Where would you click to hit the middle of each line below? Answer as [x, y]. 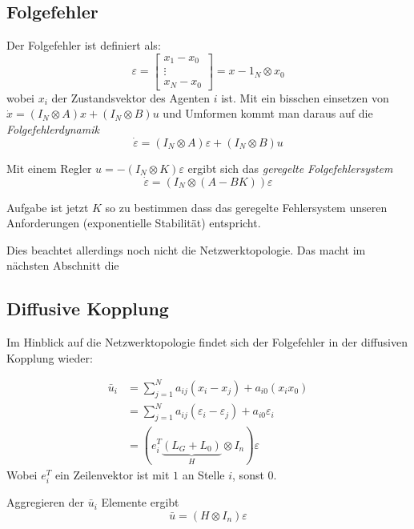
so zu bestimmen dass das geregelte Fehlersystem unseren [246, 207]
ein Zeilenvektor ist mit [112, 475]
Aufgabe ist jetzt [48, 207]
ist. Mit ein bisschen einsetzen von [305, 97]
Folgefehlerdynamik [53, 128]
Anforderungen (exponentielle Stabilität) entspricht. [134, 223]
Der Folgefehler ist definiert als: [84, 45]
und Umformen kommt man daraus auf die [268, 113]
